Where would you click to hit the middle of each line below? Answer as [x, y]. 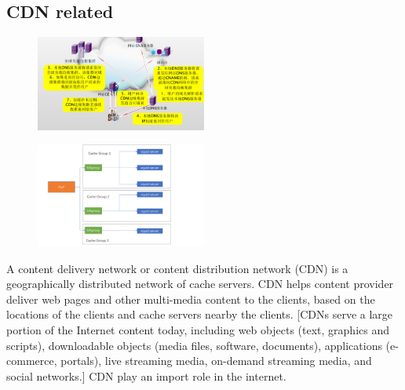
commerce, [32, 361]
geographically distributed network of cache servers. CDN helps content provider [200, 284]
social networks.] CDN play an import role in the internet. [146, 375]
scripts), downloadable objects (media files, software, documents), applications [194, 345]
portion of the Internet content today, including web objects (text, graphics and [198, 329]
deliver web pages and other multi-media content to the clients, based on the [191, 299]
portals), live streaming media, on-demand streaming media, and [216, 361]
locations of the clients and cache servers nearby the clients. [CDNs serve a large [200, 314]
